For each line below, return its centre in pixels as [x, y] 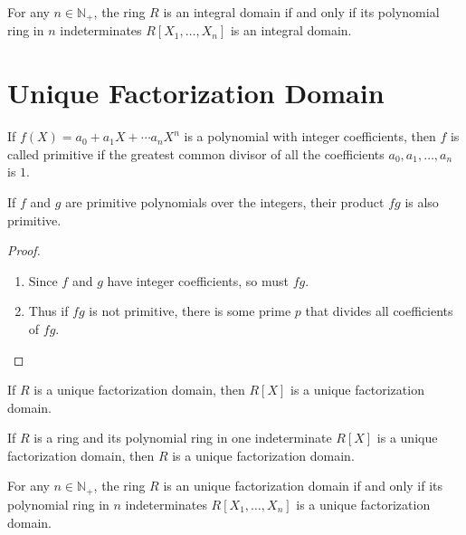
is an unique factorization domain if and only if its [303, 486]
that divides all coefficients [379, 311]
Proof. [24, 250]
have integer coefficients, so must [198, 280]
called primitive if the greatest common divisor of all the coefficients [196, 153]
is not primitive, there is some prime [190, 311]
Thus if [48, 311]
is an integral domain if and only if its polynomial [301, 12]
